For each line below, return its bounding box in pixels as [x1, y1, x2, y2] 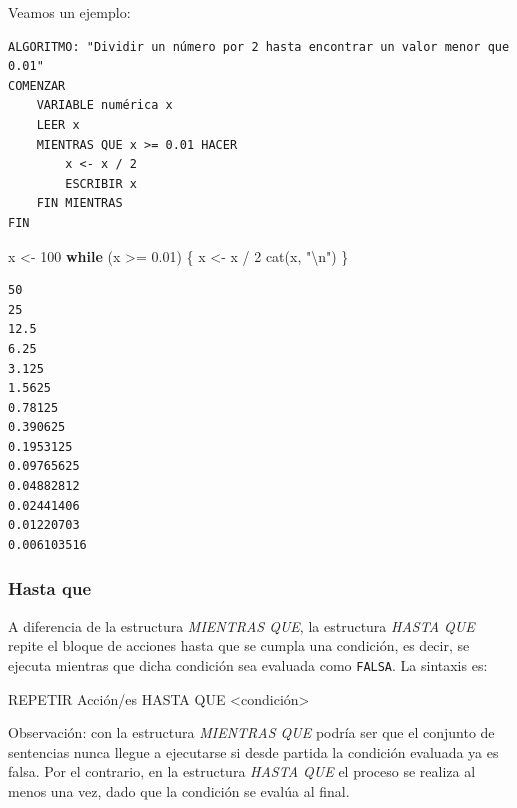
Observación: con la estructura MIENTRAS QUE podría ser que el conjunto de [8, 722, 495, 743]
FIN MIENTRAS [36, 196, 123, 211]
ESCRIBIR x [65, 176, 137, 191]
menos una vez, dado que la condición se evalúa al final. [8, 780, 350, 801]
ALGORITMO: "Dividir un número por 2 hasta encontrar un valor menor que [8, 39, 510, 54]
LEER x [36, 117, 80, 132]
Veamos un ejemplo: [8, 2, 131, 22]
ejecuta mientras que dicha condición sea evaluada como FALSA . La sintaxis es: [8, 654, 488, 675]
